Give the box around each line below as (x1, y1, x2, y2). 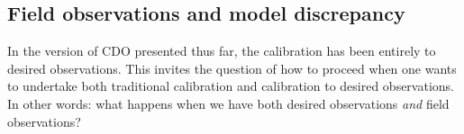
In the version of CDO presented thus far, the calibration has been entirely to (7, 41, 436, 60)
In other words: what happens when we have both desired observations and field (7, 94, 450, 112)
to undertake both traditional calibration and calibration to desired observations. (7, 76, 454, 95)
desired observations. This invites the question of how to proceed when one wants (7, 58, 457, 77)
